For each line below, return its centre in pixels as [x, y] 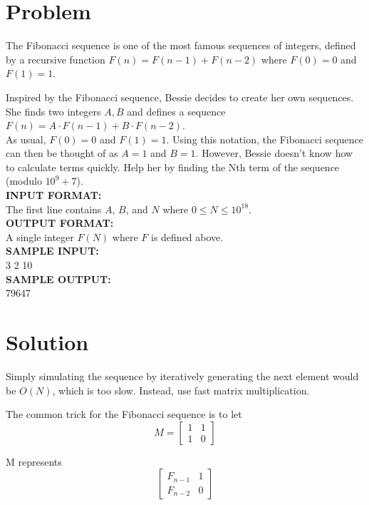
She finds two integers [53, 111]
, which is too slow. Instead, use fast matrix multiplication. [181, 390]
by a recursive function [56, 59]
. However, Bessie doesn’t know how [274, 153]
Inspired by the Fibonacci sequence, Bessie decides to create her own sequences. [180, 97]
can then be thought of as [62, 153]
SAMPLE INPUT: [52, 251]
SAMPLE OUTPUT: [58, 279]
